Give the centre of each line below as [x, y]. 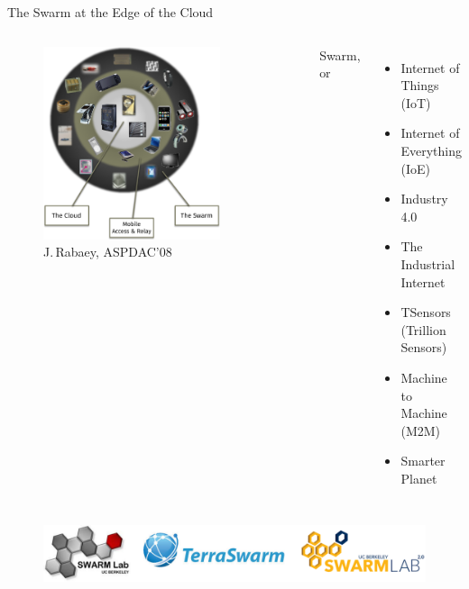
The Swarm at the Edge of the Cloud [110, 12]
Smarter [423, 461]
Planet [419, 478]
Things [420, 85]
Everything [432, 150]
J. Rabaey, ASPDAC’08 [108, 252]
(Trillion [423, 329]
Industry [424, 199]
